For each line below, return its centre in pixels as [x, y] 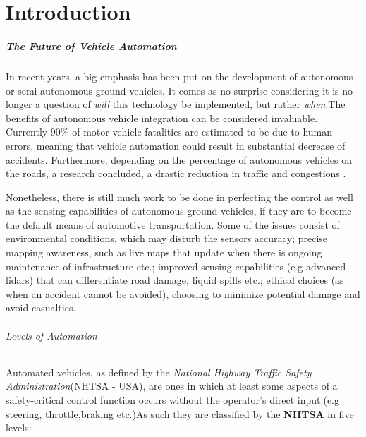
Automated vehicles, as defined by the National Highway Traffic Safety [159, 372]
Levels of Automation [51, 335]
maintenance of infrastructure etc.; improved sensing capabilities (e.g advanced [176, 266]
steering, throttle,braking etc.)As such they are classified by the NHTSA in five [180, 413]
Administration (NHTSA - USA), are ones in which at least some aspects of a [172, 386]
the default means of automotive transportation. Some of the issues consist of [173, 224]
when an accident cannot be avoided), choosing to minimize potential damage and [183, 293]
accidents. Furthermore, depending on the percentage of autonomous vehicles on [179, 159]
